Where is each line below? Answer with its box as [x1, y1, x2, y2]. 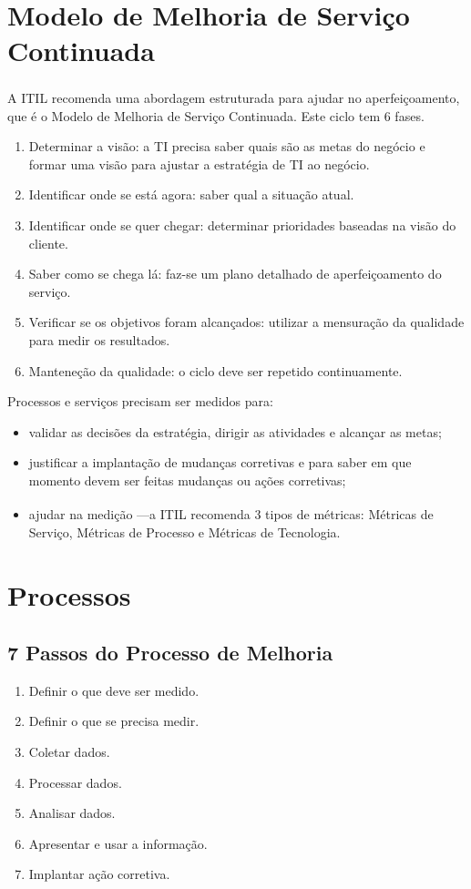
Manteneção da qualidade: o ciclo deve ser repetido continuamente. [28, 361, 403, 380]
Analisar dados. [28, 803, 116, 823]
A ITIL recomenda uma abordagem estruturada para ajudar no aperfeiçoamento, [7, 87, 460, 107]
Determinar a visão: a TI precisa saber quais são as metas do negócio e [28, 137, 425, 156]
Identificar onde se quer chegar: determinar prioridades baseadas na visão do [28, 215, 456, 234]
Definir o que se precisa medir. [28, 711, 200, 731]
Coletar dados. [28, 742, 110, 761]
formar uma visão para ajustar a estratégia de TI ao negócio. [28, 154, 370, 173]
